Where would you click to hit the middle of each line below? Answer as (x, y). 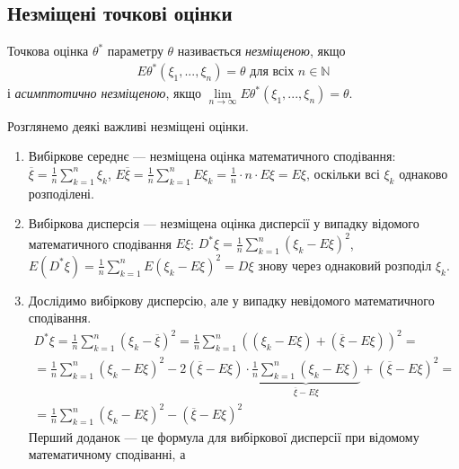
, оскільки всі (343, 173)
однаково (424, 173)
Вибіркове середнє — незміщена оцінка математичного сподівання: (212, 156)
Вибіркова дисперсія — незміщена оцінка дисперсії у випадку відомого (224, 223)
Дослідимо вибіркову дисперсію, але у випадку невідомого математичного (231, 300)
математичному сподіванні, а (107, 454)
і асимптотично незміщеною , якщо (105, 93)
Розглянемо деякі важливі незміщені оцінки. (128, 125)
